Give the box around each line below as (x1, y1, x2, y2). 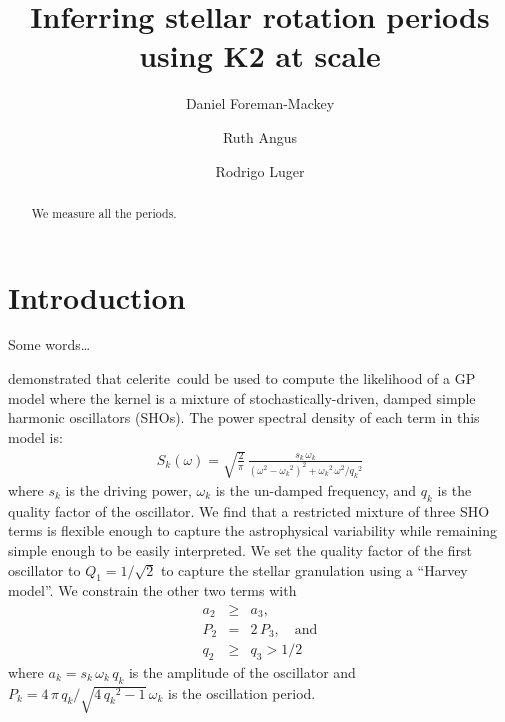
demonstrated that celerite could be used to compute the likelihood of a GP (8, 368, 476, 389)
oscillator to (8, 559, 81, 580)
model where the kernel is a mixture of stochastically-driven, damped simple (8, 387, 476, 408)
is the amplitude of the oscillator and (128, 661, 356, 682)
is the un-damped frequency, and (215, 480, 417, 501)
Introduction (8, 276, 186, 317)
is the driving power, (65, 480, 192, 501)
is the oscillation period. (167, 682, 316, 703)
